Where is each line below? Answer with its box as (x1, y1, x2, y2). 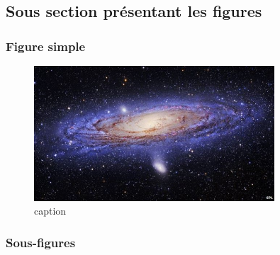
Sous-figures (6, 233, 76, 251)
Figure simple (6, 37, 86, 55)
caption (34, 203, 67, 218)
